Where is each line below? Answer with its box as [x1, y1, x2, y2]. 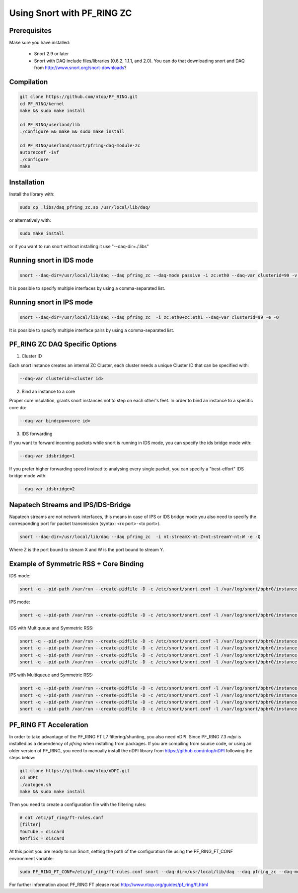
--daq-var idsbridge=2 [19, 486, 75, 492]
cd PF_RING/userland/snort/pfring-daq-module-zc [19, 142, 141, 148]
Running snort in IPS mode [9, 298, 93, 307]
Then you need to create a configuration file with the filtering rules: [9, 802, 147, 807]
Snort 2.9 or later [34, 51, 69, 57]
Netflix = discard [19, 836, 65, 841]
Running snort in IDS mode [9, 256, 94, 265]
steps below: [9, 754, 36, 760]
